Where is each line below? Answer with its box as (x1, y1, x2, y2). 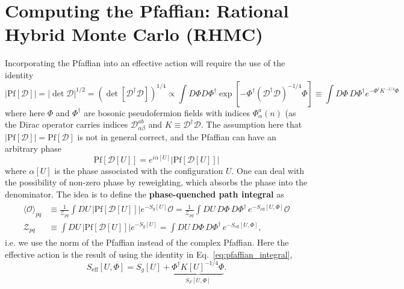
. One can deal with (231, 164, 305, 176)
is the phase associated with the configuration (54, 164, 223, 176)
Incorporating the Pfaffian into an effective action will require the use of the (5, 57, 285, 69)
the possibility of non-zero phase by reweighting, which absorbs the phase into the (5, 176, 308, 188)
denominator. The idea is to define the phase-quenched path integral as (5, 188, 284, 200)
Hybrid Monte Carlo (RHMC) (5, 22, 263, 46)
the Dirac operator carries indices (5, 118, 128, 131)
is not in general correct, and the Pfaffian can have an (77, 130, 276, 143)
